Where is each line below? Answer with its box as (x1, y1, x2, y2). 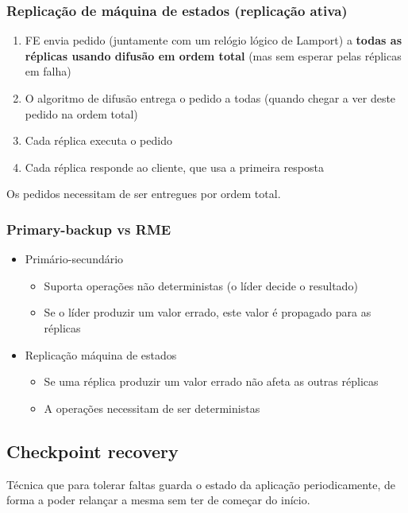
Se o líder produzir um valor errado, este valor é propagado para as (44, 304, 371, 321)
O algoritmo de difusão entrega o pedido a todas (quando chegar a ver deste (25, 90, 396, 106)
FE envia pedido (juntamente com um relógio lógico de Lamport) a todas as (25, 32, 402, 49)
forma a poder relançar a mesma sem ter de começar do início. (6, 492, 310, 508)
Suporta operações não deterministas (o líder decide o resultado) (44, 277, 358, 293)
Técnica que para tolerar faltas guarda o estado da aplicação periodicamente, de (6, 476, 395, 492)
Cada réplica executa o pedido (25, 132, 172, 149)
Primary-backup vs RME (6, 219, 171, 239)
